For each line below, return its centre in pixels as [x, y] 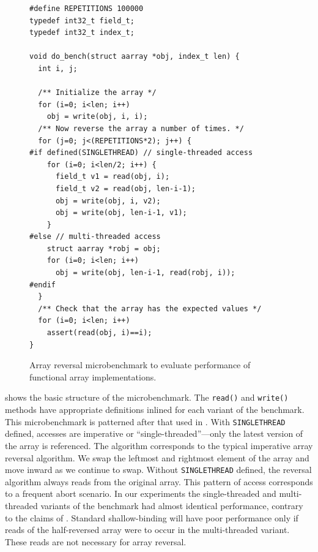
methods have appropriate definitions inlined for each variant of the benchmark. [155, 410]
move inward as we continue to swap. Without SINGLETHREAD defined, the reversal [158, 470]
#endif [43, 285]
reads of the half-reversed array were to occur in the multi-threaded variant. [147, 530]
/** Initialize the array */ [97, 93]
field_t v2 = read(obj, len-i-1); [126, 188]
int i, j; [58, 68]
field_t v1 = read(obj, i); [113, 177]
